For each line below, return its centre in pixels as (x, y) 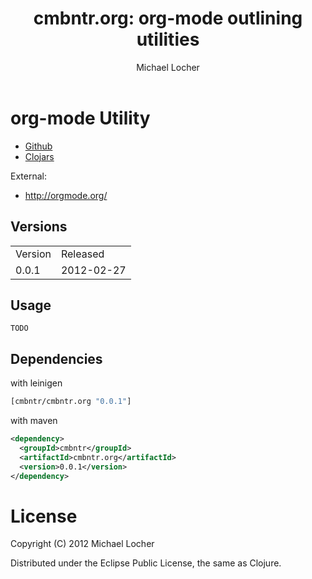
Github (38, 146)
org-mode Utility (80, 118)
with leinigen (36, 383)
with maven (34, 420)
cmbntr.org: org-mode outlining (168, 18)
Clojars (39, 156)
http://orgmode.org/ (66, 195)
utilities (168, 39)
